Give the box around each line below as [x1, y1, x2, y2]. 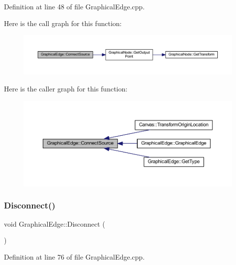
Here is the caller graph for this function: [4, 83, 128, 93]
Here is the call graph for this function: [4, 18, 122, 28]
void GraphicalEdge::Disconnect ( [4, 218, 105, 229]
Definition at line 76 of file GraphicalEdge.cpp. [4, 251, 145, 262]
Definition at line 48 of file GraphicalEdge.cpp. [4, 1, 145, 11]
